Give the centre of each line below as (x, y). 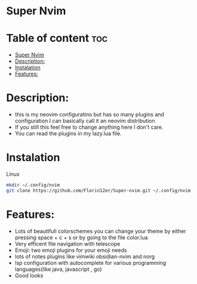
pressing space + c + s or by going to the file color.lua (81, 237)
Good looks (29, 275)
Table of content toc (57, 38)
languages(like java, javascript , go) (59, 269)
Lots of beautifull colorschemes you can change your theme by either (100, 231)
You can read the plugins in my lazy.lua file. (68, 134)
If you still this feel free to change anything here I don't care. (89, 127)
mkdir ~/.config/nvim (33, 185)
